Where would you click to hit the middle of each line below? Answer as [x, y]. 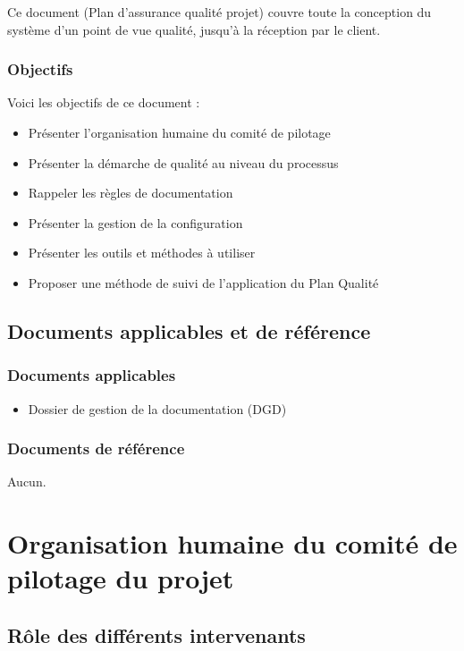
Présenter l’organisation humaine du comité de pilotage [179, 132]
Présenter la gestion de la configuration [135, 222]
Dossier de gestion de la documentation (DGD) [157, 408]
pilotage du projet [121, 578]
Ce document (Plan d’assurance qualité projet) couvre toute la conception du [219, 12]
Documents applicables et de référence [189, 330]
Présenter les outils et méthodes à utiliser [142, 253]
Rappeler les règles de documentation [131, 193]
